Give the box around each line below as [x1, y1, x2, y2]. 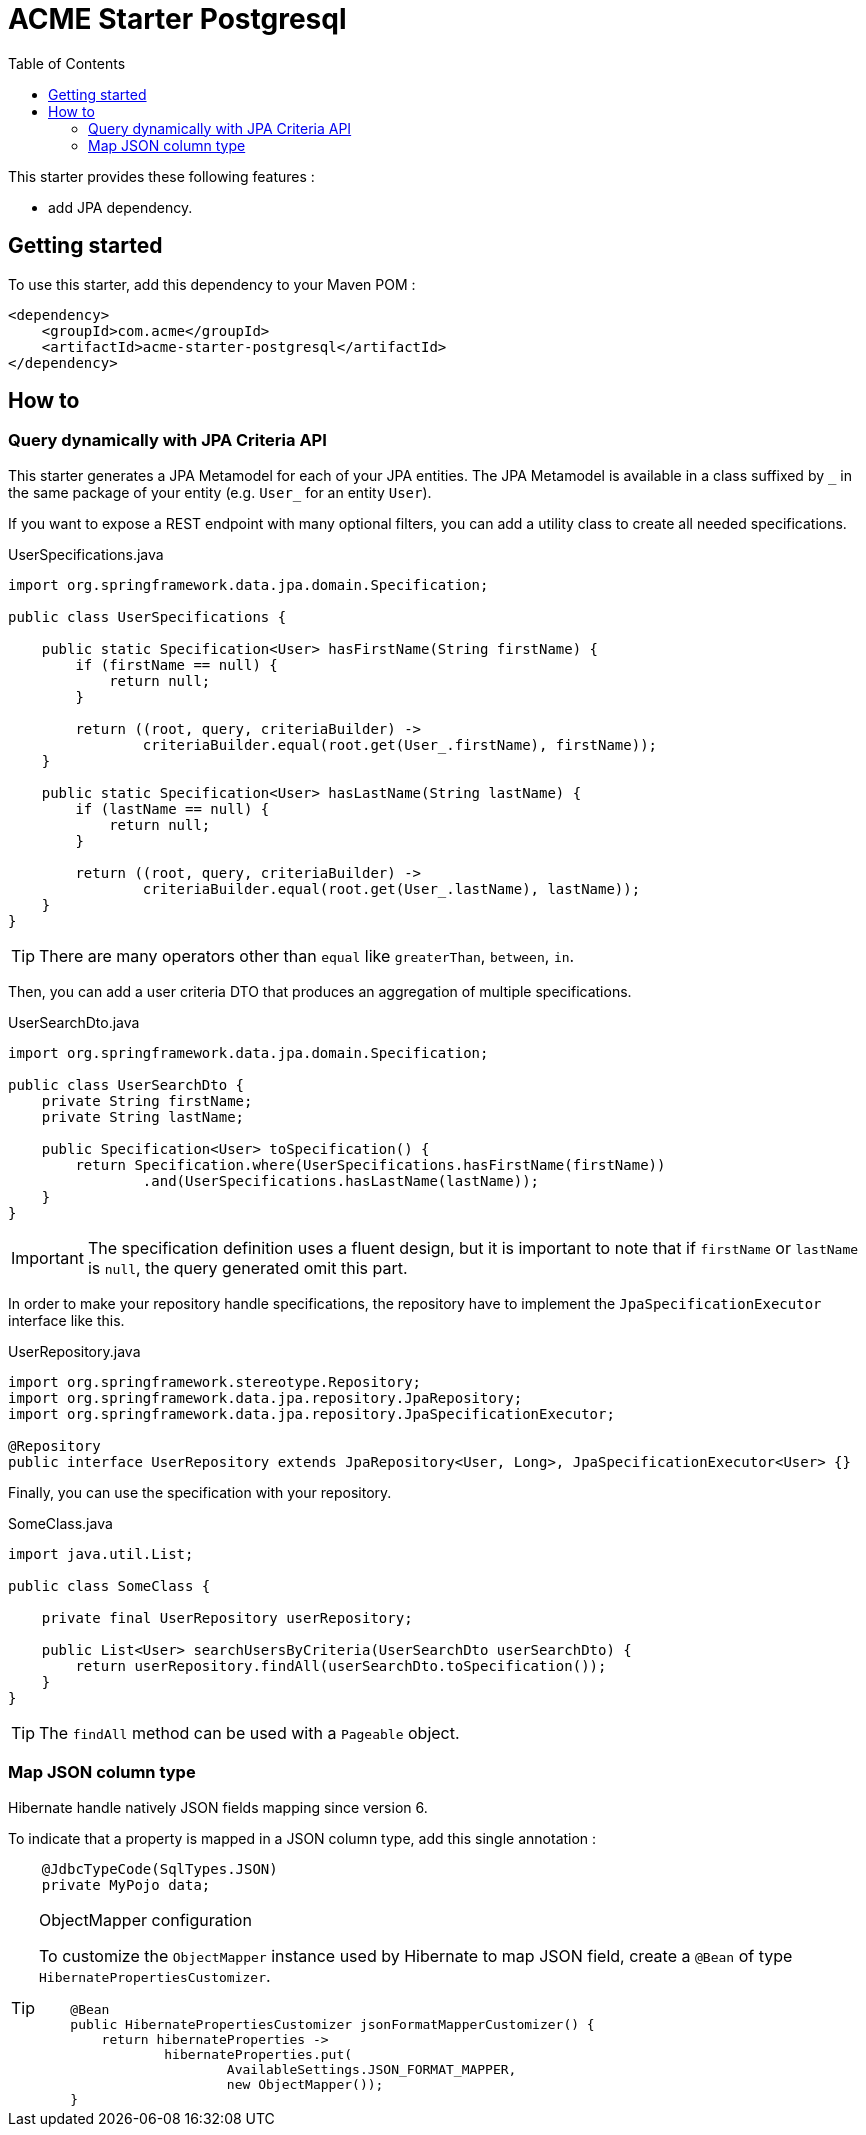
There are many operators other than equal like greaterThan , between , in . [39, 945, 575, 966]
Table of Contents [8, 54, 126, 72]
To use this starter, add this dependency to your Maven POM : [8, 275, 416, 293]
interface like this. [8, 1311, 125, 1329]
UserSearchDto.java [8, 1013, 140, 1031]
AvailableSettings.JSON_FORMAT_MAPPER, [226, 2061, 517, 2077]
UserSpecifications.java [8, 545, 164, 563]
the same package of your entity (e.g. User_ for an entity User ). [8, 483, 432, 501]
